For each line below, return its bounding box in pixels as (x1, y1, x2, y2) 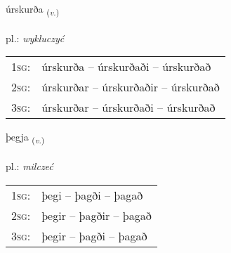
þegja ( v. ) (6, 129, 45, 146)
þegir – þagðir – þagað (41, 207, 152, 223)
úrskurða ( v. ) (6, 1, 60, 18)
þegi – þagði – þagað (41, 186, 143, 203)
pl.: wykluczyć (6, 30, 65, 45)
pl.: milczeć (6, 159, 53, 174)
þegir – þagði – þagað (41, 227, 147, 244)
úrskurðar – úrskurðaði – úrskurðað (41, 99, 216, 116)
